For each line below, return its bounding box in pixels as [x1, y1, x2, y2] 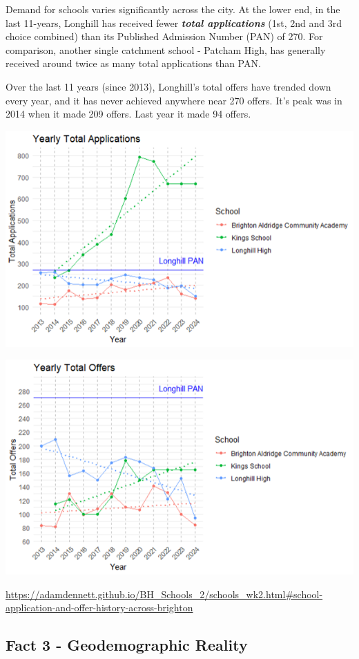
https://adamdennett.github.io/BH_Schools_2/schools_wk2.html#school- [6, 586, 323, 601]
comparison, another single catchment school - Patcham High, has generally [6, 42, 326, 57]
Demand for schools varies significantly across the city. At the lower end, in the [6, 2, 340, 16]
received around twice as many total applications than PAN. [6, 56, 261, 71]
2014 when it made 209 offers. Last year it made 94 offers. [6, 106, 251, 121]
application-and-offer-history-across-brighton [6, 600, 193, 615]
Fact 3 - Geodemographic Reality [6, 634, 248, 656]
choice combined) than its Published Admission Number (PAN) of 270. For [6, 29, 323, 44]
